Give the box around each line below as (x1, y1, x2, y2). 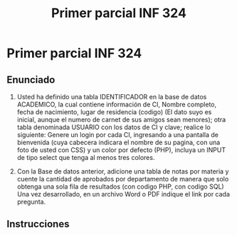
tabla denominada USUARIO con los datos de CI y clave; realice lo (16, 123, 211, 131)
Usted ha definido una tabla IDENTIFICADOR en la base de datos (16, 93, 207, 101)
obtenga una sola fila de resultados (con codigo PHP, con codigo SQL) (16, 182, 225, 191)
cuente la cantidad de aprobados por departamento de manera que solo (16, 175, 229, 183)
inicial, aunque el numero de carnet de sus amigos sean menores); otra (16, 116, 226, 124)
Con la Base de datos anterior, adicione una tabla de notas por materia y (16, 167, 229, 176)
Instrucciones (6, 218, 70, 230)
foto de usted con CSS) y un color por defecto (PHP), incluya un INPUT (16, 146, 226, 154)
